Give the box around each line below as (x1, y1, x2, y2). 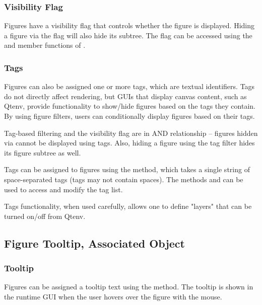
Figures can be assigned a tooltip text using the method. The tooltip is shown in (4, 281, 253, 292)
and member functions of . (4, 40, 86, 50)
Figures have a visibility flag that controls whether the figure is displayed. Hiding (4, 20, 254, 31)
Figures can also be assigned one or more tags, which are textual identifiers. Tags (4, 81, 255, 92)
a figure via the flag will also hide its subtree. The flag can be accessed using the (4, 30, 252, 40)
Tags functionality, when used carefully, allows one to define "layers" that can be (4, 201, 252, 211)
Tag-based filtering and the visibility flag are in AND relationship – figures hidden (4, 127, 258, 138)
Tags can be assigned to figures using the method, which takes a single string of (4, 164, 250, 175)
